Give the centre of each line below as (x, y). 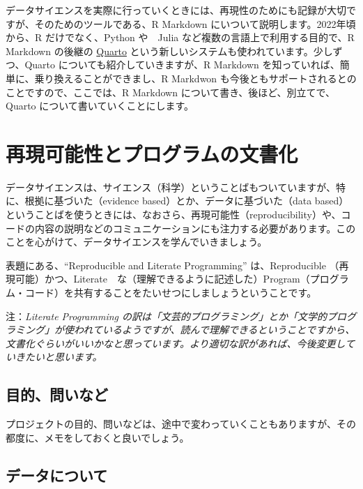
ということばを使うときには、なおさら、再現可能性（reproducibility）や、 (173, 215)
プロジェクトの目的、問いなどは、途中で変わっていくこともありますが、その (181, 424)
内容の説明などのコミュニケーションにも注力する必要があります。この (195, 228)
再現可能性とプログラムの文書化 (152, 153)
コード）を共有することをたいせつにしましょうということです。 (171, 293)
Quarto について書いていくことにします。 (100, 106)
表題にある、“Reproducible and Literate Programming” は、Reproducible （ (172, 265)
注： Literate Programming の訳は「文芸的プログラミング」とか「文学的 (167, 316)
